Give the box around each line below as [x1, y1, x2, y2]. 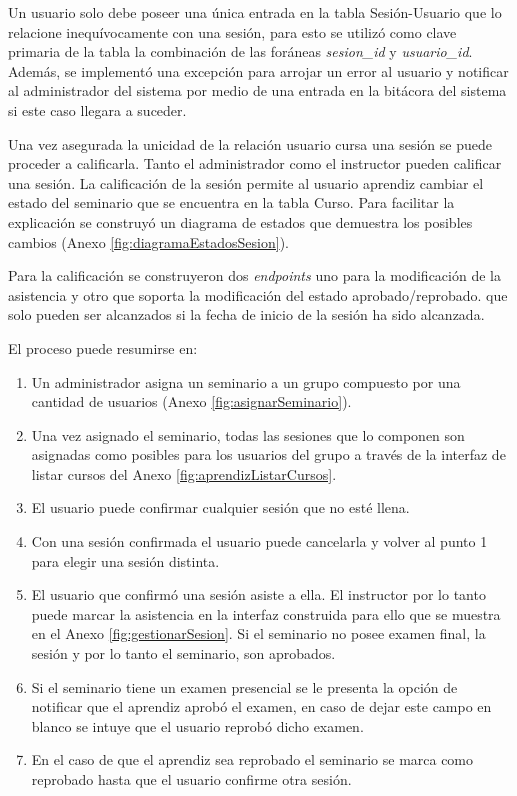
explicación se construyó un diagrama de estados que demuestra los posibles [8, 211, 473, 232]
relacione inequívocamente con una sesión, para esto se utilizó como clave [8, 21, 457, 42]
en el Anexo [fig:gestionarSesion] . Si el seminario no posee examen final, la [31, 623, 486, 644]
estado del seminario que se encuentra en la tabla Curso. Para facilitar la [8, 192, 455, 213]
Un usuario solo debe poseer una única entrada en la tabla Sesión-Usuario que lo [8, 2, 502, 22]
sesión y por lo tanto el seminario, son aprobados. [31, 643, 336, 664]
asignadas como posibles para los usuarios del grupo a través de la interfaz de [31, 444, 506, 465]
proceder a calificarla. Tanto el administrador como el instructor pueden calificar [8, 153, 502, 174]
